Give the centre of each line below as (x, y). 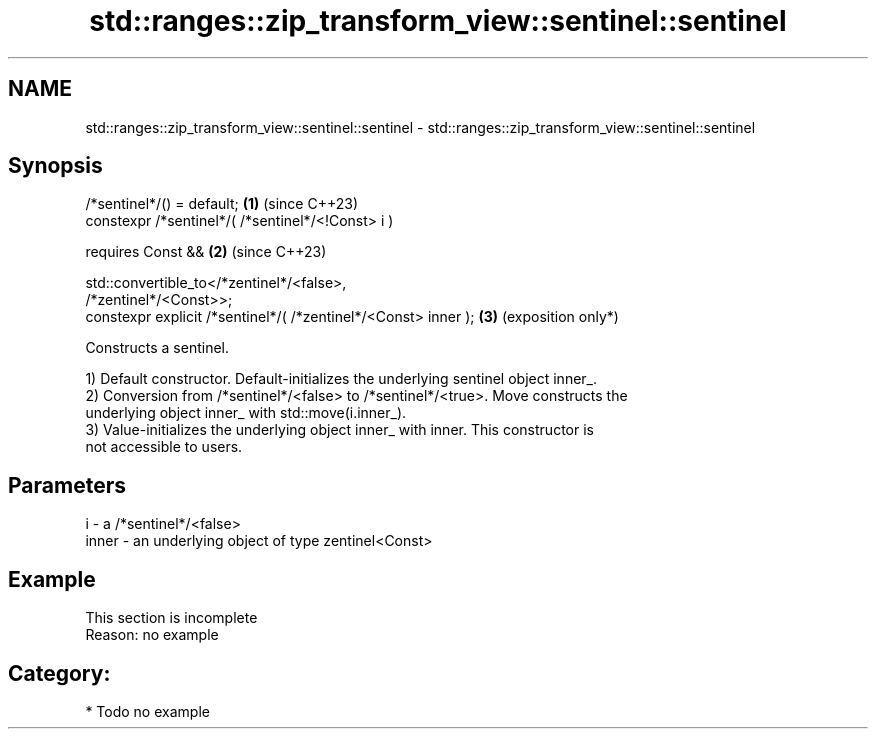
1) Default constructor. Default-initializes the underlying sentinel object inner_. (341, 379)
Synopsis (55, 166)
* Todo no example (147, 711)
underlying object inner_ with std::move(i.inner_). (246, 413)
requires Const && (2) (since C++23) (206, 252)
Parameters (67, 485)
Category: (59, 673)
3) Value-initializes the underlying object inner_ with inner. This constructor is (339, 430)
